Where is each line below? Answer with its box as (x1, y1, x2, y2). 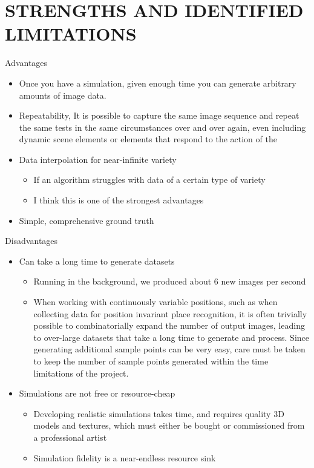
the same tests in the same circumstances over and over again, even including (19, 120, 306, 133)
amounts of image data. (19, 88, 106, 101)
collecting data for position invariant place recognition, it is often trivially (33, 307, 307, 320)
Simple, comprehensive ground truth (19, 214, 154, 226)
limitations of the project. (33, 366, 129, 379)
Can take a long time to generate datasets (19, 254, 175, 267)
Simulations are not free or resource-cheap (19, 387, 175, 400)
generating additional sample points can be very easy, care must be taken (33, 343, 306, 355)
